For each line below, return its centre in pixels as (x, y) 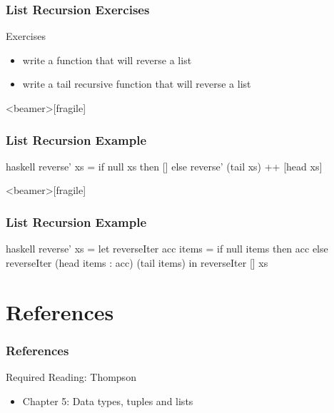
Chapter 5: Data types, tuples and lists (108, 401)
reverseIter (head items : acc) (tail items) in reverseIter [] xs (137, 262)
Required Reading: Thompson (71, 377)
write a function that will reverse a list (107, 60)
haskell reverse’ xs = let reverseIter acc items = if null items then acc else (167, 249)
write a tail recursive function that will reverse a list (137, 84)
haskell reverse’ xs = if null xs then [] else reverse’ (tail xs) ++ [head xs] (164, 166)
